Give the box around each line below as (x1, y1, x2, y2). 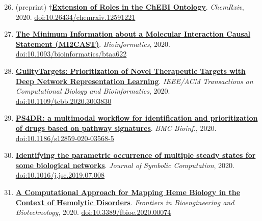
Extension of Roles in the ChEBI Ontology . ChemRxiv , (52, 2, 244, 12)
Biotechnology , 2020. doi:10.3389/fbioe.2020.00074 (15, 207, 171, 217)
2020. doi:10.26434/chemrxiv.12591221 (15, 11, 136, 22)
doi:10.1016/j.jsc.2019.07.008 (15, 170, 105, 180)
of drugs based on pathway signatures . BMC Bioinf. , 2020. (15, 122, 217, 133)
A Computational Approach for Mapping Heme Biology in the (15, 186, 241, 197)
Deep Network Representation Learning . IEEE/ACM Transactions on (15, 75, 253, 86)
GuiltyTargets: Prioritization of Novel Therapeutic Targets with (15, 65, 246, 76)
